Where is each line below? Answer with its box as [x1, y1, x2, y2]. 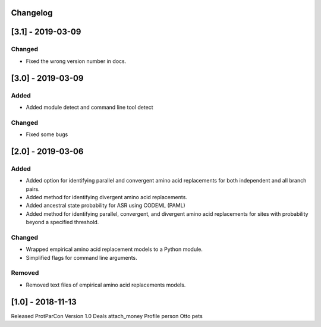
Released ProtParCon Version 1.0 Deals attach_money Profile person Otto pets [11, 312, 203, 319]
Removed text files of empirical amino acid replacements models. [26, 281, 186, 288]
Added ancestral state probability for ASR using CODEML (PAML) [26, 202, 185, 209]
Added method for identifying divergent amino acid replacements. [26, 194, 187, 201]
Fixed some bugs [26, 131, 68, 138]
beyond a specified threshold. [26, 219, 99, 226]
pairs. [26, 185, 40, 193]
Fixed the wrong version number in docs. [26, 57, 127, 65]
